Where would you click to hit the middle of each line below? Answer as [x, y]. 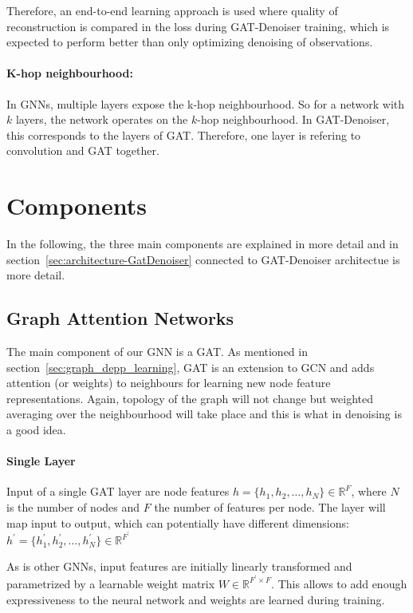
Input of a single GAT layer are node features [118, 491]
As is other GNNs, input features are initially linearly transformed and [179, 566]
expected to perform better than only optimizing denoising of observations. [190, 42]
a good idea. [36, 430]
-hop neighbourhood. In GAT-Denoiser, [293, 119]
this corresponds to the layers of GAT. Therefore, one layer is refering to [184, 134]
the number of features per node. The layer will [270, 507]
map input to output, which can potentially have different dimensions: [178, 522]
